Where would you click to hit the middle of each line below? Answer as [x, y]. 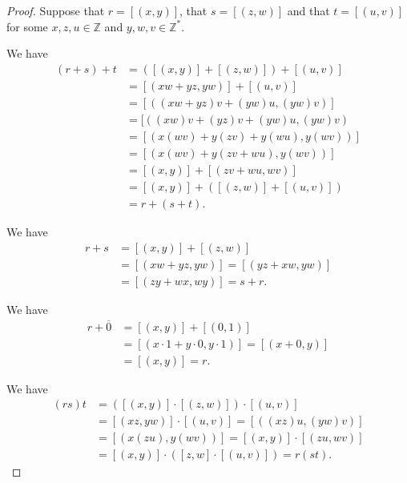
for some [27, 26]
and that [308, 10]
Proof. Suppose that [56, 10]
